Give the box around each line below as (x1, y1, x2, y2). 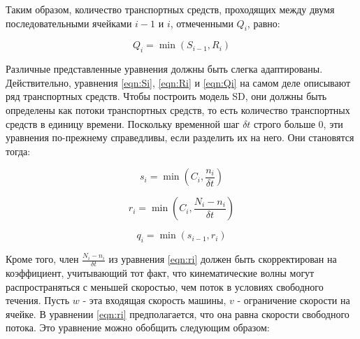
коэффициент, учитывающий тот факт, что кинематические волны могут (6, 265, 315, 280)
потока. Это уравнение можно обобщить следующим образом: (6, 320, 270, 335)
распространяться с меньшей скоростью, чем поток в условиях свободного (6, 279, 324, 294)
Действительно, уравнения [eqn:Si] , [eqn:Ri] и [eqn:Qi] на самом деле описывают (6, 75, 351, 89)
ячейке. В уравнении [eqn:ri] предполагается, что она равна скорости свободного (6, 306, 350, 321)
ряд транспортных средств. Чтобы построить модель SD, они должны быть (6, 89, 327, 103)
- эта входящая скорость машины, (82, 293, 226, 308)
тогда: (6, 143, 31, 158)
